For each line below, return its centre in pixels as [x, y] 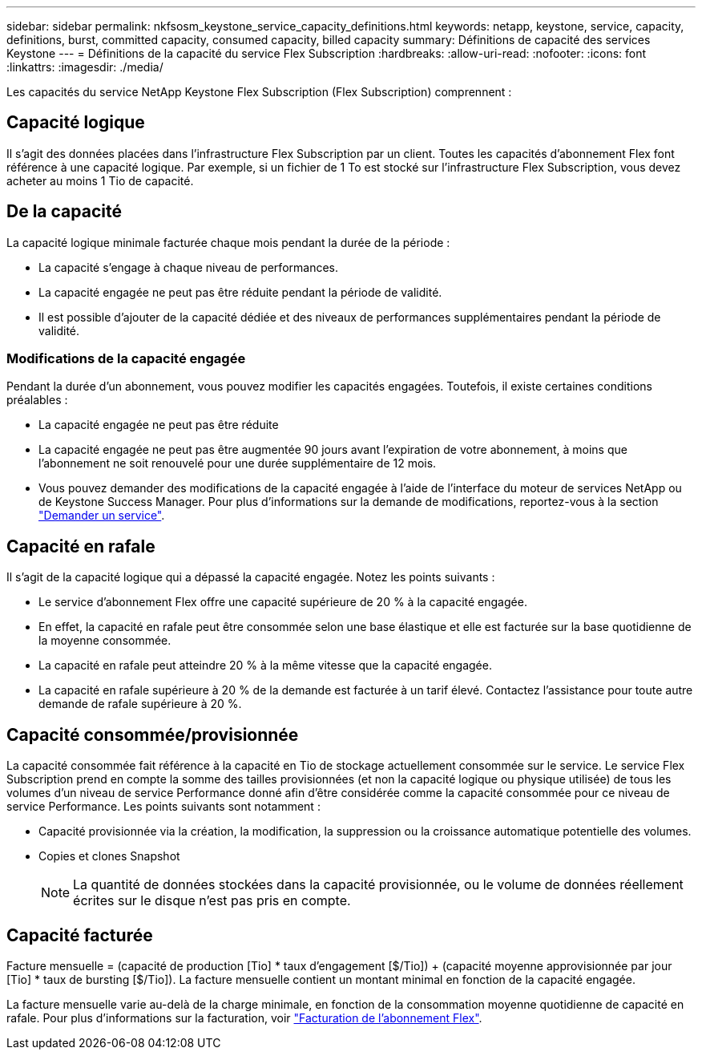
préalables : [37, 400]
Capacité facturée [80, 935]
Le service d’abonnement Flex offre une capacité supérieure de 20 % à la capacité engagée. [283, 602]
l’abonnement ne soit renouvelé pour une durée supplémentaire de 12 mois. [238, 463]
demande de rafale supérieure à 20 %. [140, 704]
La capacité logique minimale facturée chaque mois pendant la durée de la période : [228, 242]
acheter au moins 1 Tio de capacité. [100, 180]
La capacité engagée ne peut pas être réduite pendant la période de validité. [240, 292]
